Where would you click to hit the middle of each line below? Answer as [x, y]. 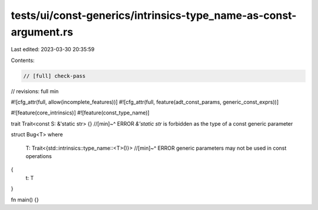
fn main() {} [25, 199]
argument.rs [42, 32]
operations [39, 156]
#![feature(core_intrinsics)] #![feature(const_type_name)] [80, 113]
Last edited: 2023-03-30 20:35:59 [53, 50]
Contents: [23, 60]
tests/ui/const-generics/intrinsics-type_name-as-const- [154, 15]
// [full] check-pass [54, 76]
